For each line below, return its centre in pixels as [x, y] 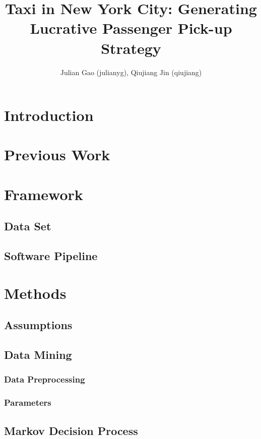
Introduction [49, 115]
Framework [44, 194]
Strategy [131, 48]
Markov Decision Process [71, 430]
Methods [35, 293]
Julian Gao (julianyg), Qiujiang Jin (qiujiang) [131, 72]
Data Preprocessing [45, 379]
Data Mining [38, 355]
